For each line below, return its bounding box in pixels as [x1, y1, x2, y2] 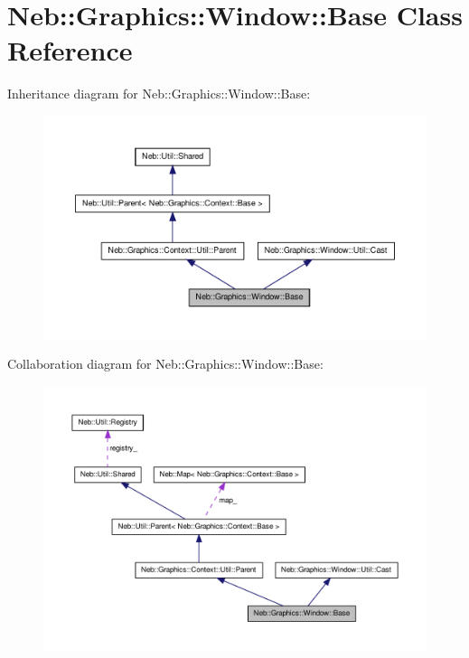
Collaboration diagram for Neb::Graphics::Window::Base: [7, 354, 324, 373]
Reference [7, 32, 133, 69]
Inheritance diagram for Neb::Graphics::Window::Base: [7, 84, 311, 103]
